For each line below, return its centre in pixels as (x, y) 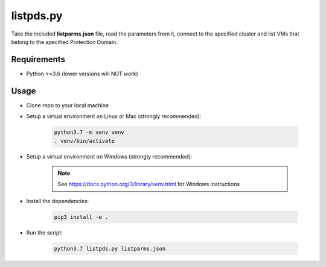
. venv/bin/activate (84, 141)
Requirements (38, 59)
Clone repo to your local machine (68, 105)
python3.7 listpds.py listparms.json (110, 248)
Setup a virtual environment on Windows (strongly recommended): (109, 156)
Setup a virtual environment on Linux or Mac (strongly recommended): (114, 116)
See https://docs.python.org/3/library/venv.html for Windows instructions (149, 184)
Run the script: (44, 233)
